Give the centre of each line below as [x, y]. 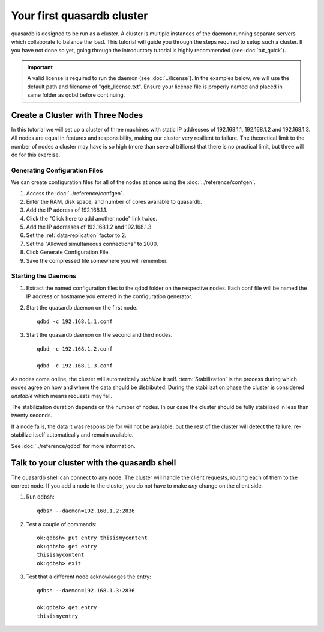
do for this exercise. [36, 155]
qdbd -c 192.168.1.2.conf [75, 348]
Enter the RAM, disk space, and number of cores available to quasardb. [114, 201]
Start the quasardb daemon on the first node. [82, 307]
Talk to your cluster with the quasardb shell [94, 463]
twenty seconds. [32, 416]
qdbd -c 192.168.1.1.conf [75, 321]
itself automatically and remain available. [83, 435]
